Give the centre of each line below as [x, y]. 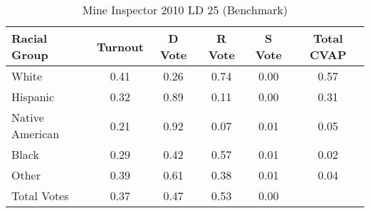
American [36, 134]
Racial [30, 38]
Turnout [120, 46]
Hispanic [33, 97]
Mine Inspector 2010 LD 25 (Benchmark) [185, 10]
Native [28, 117]
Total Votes [40, 196]
